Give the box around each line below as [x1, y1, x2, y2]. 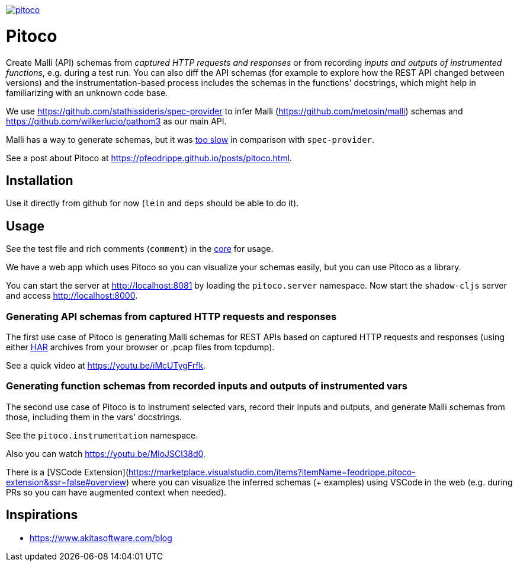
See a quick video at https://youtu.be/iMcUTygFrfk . [6, 360, 206, 370]
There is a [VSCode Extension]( [6, 466, 129, 477]
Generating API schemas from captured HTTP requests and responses [6, 310, 337, 322]
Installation [6, 172, 73, 188]
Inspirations [6, 507, 78, 523]
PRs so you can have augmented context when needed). [6, 487, 227, 497]
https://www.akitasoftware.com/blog [30, 532, 172, 543]
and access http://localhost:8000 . [6, 290, 138, 301]
